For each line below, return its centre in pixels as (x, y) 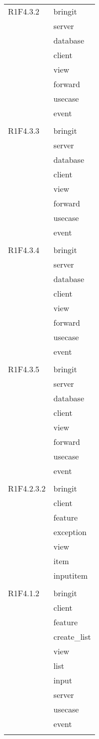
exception (70, 532)
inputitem (71, 575)
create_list (72, 637)
